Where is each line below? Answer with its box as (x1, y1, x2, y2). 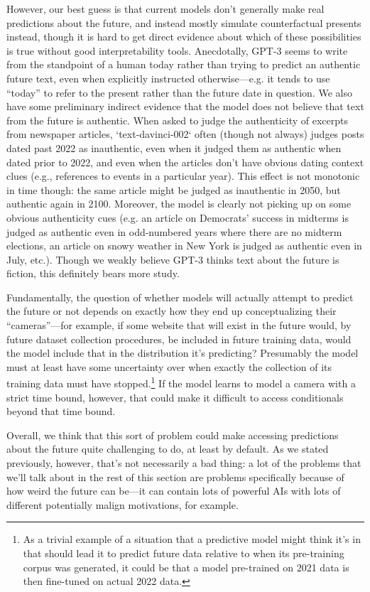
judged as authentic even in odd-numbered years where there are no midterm (6, 224, 342, 239)
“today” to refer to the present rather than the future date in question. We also (6, 85, 352, 99)
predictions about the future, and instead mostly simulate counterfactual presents (6, 15, 361, 30)
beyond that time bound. (6, 404, 116, 419)
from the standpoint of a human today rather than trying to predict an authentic (6, 57, 361, 72)
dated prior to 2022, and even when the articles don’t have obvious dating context (6, 154, 364, 169)
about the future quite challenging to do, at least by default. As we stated (6, 441, 329, 456)
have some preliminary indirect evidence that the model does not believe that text (6, 99, 364, 114)
